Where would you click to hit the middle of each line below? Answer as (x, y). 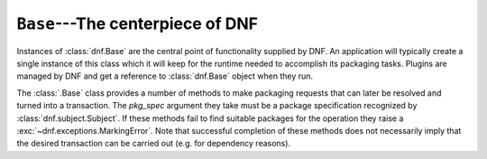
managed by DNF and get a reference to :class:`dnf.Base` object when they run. (165, 76)
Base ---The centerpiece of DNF (138, 23)
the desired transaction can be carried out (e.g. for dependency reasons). (154, 144)
